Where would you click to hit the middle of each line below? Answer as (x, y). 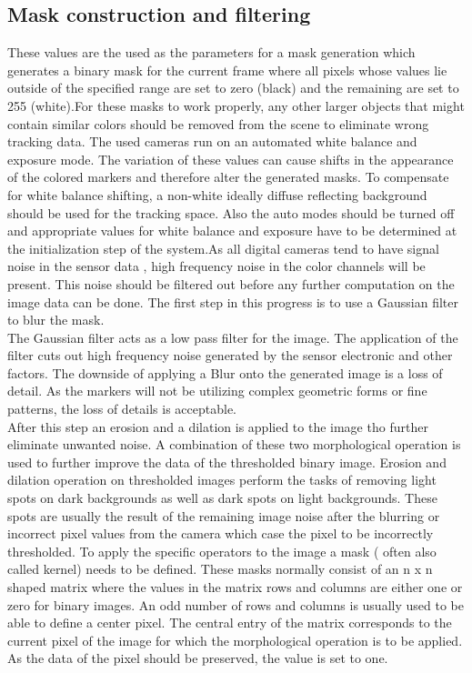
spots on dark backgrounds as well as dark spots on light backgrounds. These (222, 498)
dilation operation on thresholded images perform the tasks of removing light (222, 480)
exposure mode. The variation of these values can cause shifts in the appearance (231, 159)
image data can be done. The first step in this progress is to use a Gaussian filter (233, 301)
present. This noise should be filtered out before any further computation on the (231, 283)
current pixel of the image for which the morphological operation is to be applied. (235, 640)
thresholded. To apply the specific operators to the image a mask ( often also (222, 551)
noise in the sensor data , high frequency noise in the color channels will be (216, 266)
